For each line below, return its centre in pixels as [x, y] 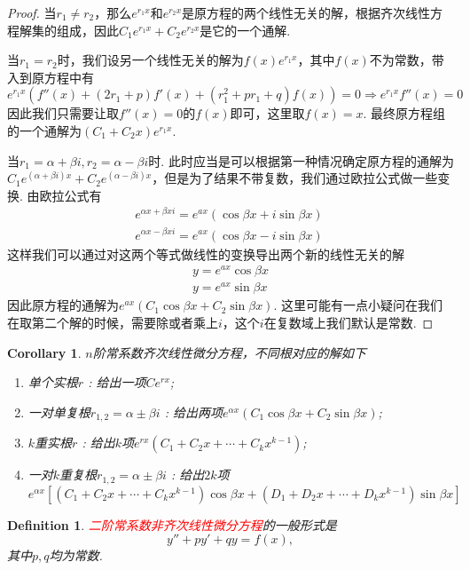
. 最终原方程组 [404, 113]
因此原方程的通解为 [63, 305]
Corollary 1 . [44, 352]
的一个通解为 [44, 130]
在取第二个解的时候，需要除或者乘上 [113, 322]
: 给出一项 [117, 382]
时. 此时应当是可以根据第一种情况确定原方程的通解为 [301, 160]
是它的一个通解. [245, 30]
